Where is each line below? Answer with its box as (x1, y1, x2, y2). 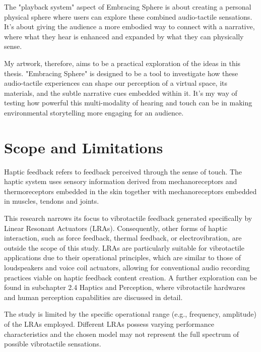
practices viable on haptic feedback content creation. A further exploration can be (4, 272, 257, 282)
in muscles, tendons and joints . (4, 196, 99, 206)
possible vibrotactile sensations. (4, 338, 101, 349)
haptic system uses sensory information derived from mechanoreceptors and (4, 176, 237, 187)
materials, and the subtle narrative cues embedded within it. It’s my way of (4, 87, 237, 98)
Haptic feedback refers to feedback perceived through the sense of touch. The (4, 166, 242, 177)
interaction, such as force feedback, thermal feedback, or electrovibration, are (4, 232, 242, 243)
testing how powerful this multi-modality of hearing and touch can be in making (4, 97, 252, 108)
